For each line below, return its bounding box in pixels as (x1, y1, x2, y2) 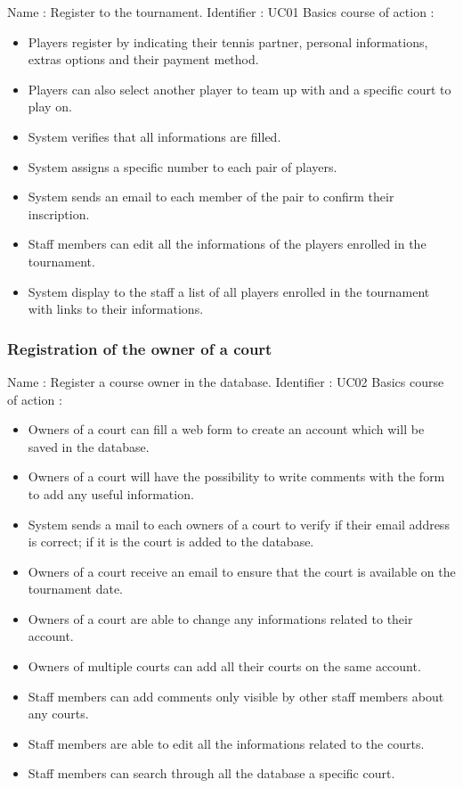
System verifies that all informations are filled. (28, 127, 281, 145)
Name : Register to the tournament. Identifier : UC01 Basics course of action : (7, 3, 435, 21)
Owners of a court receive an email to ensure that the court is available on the (28, 562, 456, 580)
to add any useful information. (28, 484, 194, 503)
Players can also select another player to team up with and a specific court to (28, 79, 451, 98)
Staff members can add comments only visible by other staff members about (28, 686, 444, 705)
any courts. (28, 704, 89, 723)
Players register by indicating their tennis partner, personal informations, (28, 32, 428, 51)
